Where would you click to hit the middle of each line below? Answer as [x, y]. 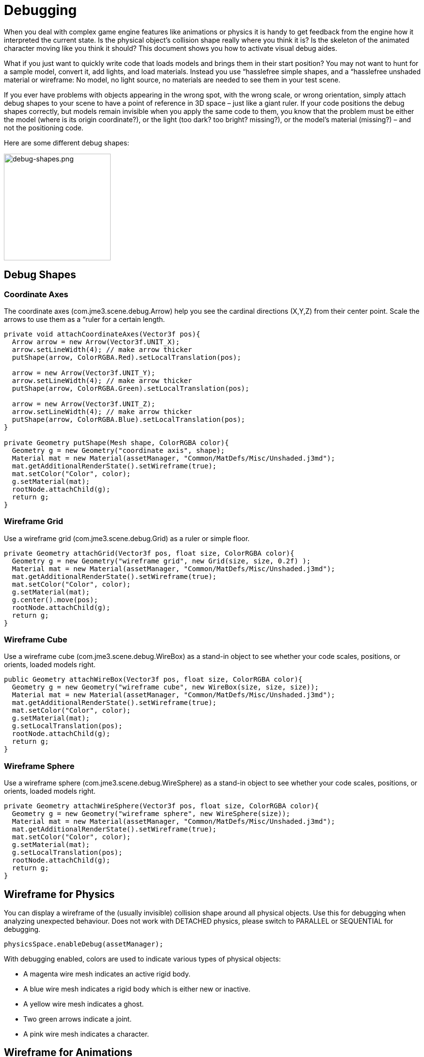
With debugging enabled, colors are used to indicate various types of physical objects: [142, 959]
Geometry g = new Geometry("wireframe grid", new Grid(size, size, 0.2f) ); [161, 561]
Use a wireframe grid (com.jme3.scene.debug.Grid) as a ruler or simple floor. [127, 538]
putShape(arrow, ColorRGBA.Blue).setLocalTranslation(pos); [129, 419]
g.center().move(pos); [55, 600]
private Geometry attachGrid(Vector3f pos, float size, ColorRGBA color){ [149, 553]
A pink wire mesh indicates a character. [86, 1034]
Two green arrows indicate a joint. [78, 1019]
